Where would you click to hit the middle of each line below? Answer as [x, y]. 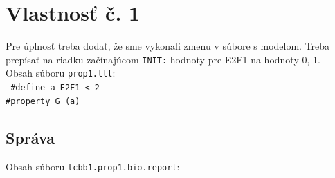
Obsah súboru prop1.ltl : [61, 73]
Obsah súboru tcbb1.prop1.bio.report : [93, 166]
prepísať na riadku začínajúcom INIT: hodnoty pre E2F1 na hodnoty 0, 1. [163, 59]
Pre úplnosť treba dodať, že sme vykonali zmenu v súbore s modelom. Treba [168, 46]
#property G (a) [43, 101]
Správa [30, 137]
